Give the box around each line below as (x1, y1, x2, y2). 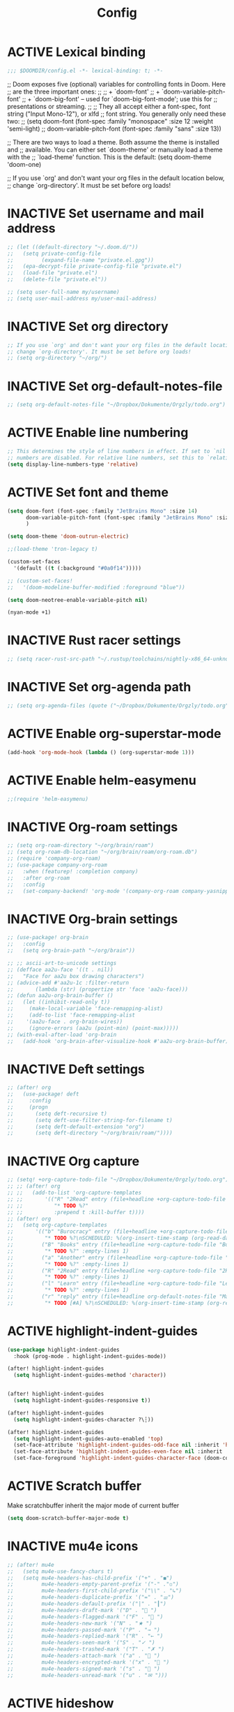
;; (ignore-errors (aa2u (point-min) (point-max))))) (7, 1024, 179, 1031)
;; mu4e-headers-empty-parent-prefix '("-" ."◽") (7, 1581, 179, 1588)
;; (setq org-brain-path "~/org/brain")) (7, 947, 136, 954)
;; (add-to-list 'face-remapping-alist (7, 1012, 136, 1019)
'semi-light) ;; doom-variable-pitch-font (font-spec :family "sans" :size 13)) (7, 124, 221, 133)
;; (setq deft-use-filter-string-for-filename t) (7, 1116, 173, 1123)
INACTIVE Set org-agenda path (7, 679, 192, 695)
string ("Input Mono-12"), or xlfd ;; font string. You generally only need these (7, 110, 226, 118)
